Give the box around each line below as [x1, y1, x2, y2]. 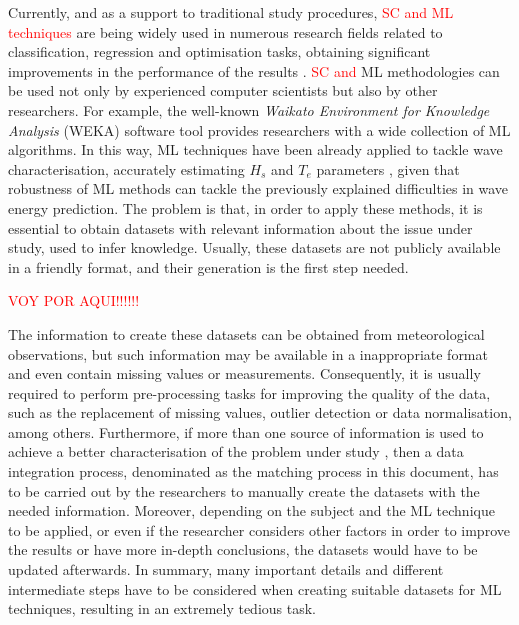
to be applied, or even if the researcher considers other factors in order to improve [8, 519, 510, 540]
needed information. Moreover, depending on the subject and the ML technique [8, 500, 495, 521]
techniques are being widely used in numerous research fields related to [8, 21, 443, 42]
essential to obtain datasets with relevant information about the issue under [8, 217, 473, 238]
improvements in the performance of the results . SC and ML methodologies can [8, 60, 500, 81]
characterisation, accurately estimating [8, 158, 245, 179]
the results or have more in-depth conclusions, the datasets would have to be [8, 539, 478, 560]
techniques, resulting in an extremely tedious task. [8, 598, 316, 619]
